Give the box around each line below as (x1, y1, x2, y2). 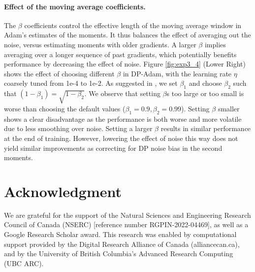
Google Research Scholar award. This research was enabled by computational (4, 229, 237, 239)
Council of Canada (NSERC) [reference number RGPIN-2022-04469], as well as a (4, 219, 249, 230)
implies (204, 39, 226, 49)
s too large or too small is (166, 88, 244, 99)
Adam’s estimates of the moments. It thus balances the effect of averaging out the (4, 30, 251, 40)
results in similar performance (160, 123, 251, 134)
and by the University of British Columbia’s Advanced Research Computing (4, 248, 233, 259)
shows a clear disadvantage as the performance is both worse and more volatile (4, 113, 242, 124)
